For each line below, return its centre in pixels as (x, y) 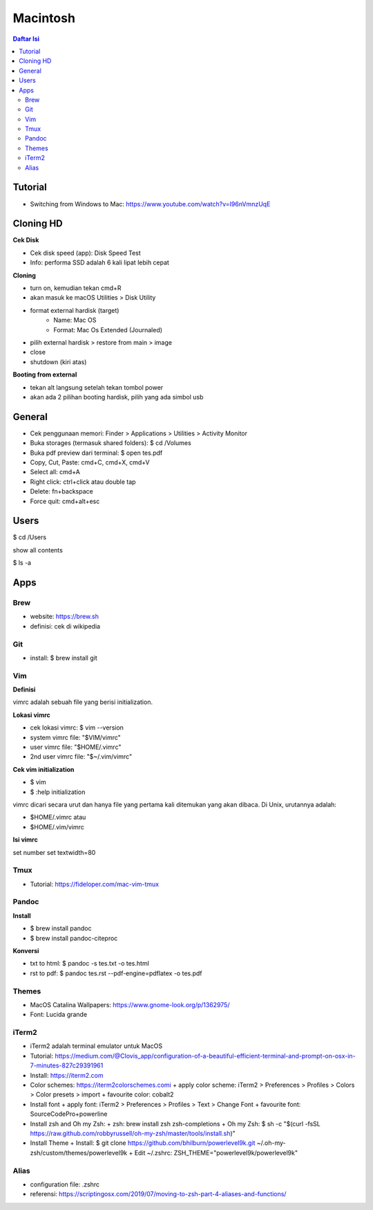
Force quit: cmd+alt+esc (65, 501)
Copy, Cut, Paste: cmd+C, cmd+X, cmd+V (90, 462)
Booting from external (45, 374)
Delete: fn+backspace (61, 491)
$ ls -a (22, 563)
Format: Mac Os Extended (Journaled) (108, 329)
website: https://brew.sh (65, 617)
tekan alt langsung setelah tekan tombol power (97, 387)
